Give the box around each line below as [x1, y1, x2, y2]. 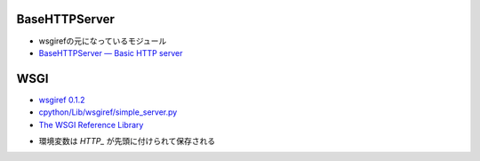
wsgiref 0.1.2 [38, 94, 85, 105]
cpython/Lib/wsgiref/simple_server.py [38, 107, 178, 117]
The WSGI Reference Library [38, 119, 144, 130]
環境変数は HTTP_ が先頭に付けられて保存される [38, 135, 216, 146]
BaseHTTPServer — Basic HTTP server [38, 47, 183, 58]
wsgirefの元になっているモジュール [38, 36, 167, 46]
